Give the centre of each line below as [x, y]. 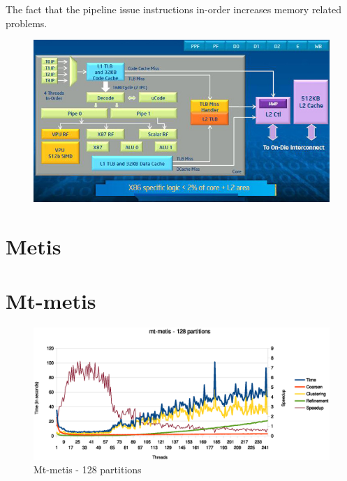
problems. [27, 23]
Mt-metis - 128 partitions [88, 469]
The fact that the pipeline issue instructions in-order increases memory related [173, 9]
